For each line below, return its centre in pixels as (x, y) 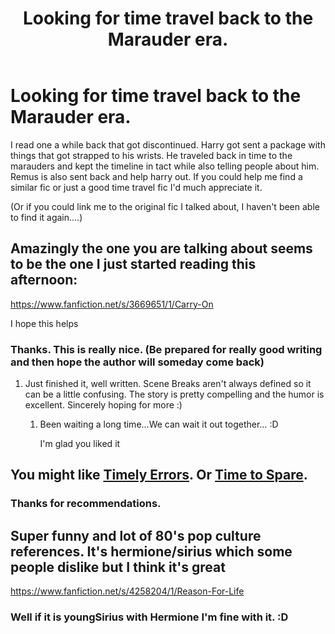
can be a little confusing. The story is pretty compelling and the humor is (174, 394)
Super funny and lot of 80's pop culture (136, 535)
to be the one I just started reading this (133, 264)
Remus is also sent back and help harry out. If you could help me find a (156, 176)
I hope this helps (44, 323)
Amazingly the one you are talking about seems (161, 248)
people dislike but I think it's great (118, 567)
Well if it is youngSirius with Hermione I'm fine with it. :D (149, 617)
